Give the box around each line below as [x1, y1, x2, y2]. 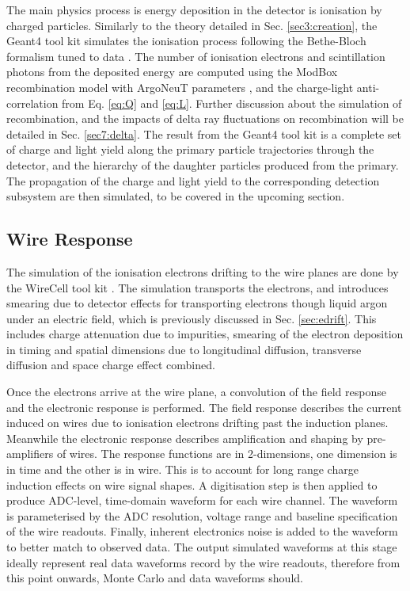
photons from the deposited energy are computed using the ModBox [6, 63, 338, 80]
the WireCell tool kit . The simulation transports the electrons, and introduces [6, 279, 389, 295]
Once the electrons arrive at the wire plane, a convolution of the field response [6, 383, 386, 400]
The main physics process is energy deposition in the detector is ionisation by [6, 2, 382, 17]
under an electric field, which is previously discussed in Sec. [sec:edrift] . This [6, 310, 377, 326]
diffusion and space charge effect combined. [6, 357, 215, 373]
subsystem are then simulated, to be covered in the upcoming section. [6, 188, 345, 204]
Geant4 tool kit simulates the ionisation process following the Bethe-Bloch [6, 32, 366, 49]
